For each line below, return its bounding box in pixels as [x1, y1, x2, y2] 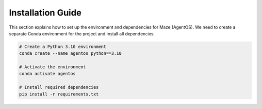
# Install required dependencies [19, 85, 99, 90]
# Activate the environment [19, 64, 86, 70]
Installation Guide [9, 7, 82, 18]
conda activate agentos [19, 71, 76, 77]
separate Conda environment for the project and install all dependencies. [9, 31, 155, 36]
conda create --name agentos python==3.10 [19, 51, 122, 56]
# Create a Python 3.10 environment [19, 44, 107, 49]
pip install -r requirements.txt [19, 91, 99, 97]
